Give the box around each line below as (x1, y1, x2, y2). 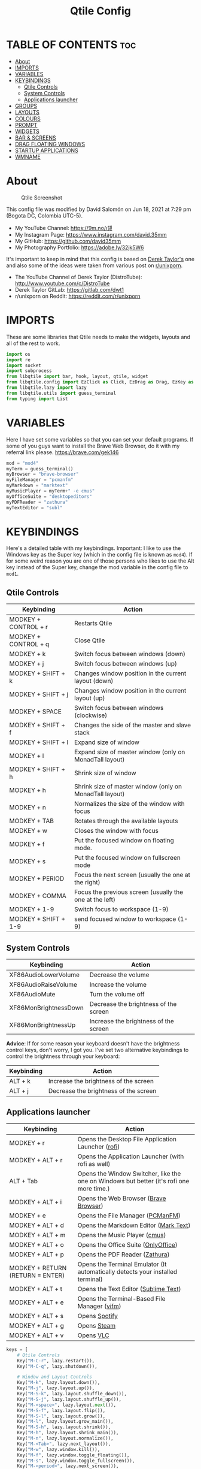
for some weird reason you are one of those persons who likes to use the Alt (6, 557, 194, 564)
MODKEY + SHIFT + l (9, 738, 69, 746)
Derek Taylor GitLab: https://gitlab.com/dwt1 (14, 286, 124, 293)
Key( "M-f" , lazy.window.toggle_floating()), (17, 1452, 130, 1458)
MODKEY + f (9, 840, 45, 848)
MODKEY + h (9, 786, 46, 794)
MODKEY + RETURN (9, 1264, 67, 1272)
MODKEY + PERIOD (9, 875, 65, 883)
